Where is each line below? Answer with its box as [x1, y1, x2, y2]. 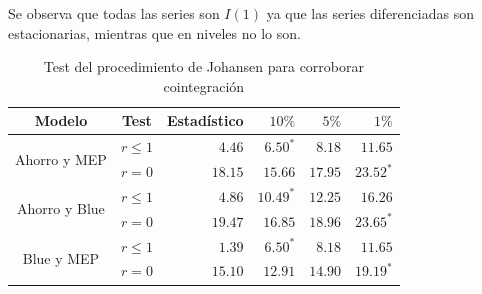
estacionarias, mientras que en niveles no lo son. [8, 22, 301, 43]
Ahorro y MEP [15, 148, 107, 169]
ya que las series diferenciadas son [266, 3, 474, 23]
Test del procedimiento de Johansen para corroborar [43, 56, 364, 77]
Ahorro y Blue [17, 198, 105, 219]
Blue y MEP [22, 248, 100, 269]
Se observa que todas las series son [8, 3, 220, 23]
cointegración [163, 75, 245, 96]
